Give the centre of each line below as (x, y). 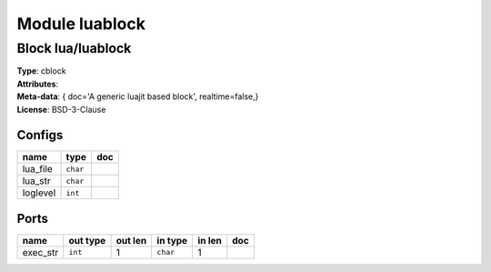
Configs (40, 135)
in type (172, 240)
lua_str (37, 181)
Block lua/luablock (74, 48)
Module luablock (81, 24)
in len (210, 240)
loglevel (39, 193)
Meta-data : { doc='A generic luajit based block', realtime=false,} (138, 96)
